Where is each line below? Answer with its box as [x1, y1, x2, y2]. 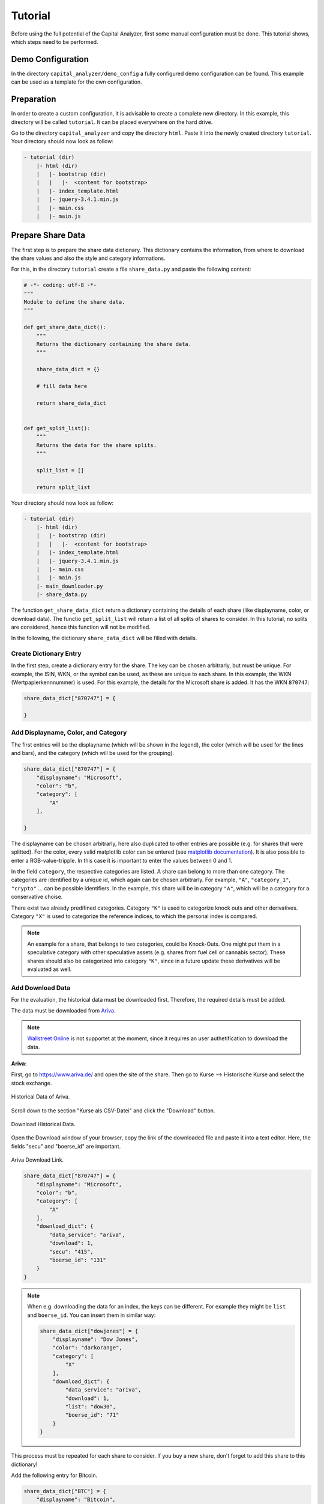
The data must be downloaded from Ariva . [11, 1007, 116, 1014]
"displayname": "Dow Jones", [52, 1336, 138, 1343]
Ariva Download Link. [11, 1156, 64, 1163]
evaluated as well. [27, 966, 72, 973]
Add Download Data [11, 984, 71, 992]
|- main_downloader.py [36, 582, 103, 590]
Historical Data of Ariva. [11, 1093, 70, 1100]
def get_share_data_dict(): [23, 324, 106, 331]
